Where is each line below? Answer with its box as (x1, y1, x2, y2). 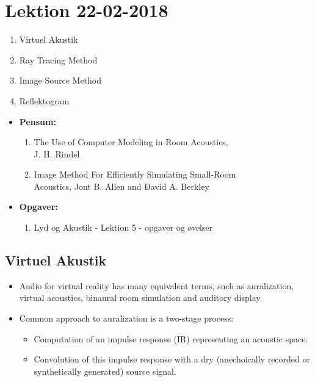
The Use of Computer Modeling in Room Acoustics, (34, 135, 228, 148)
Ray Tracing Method (19, 53, 98, 66)
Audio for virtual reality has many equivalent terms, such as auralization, (19, 279, 294, 292)
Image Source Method (19, 74, 102, 87)
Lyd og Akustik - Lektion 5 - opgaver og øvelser (34, 221, 213, 234)
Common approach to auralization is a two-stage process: (19, 312, 234, 325)
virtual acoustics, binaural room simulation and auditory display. (19, 291, 262, 304)
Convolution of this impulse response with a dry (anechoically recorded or (34, 353, 311, 366)
